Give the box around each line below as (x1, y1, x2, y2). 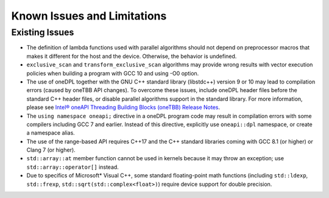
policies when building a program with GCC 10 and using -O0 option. (26, 69, 199, 77)
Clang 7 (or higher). (26, 146, 76, 154)
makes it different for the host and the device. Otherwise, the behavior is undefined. (26, 52, 237, 60)
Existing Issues (11, 27, 74, 38)
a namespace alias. (26, 129, 76, 136)
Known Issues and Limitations (11, 9, 167, 23)
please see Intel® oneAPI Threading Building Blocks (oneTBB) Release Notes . (26, 104, 221, 111)
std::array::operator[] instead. (26, 163, 119, 171)
